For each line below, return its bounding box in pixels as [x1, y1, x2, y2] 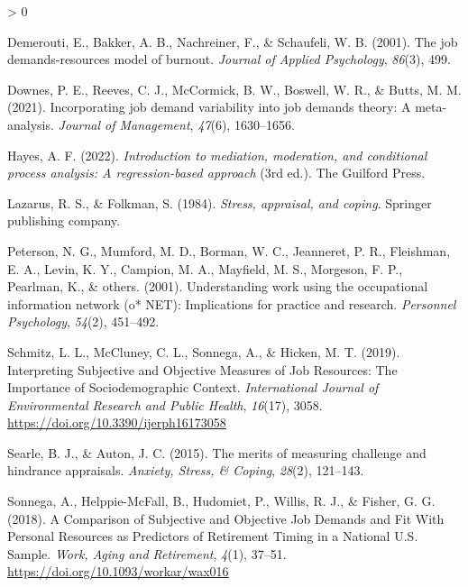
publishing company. [7, 211, 120, 230]
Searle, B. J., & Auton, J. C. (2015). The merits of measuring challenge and [7, 443, 427, 462]
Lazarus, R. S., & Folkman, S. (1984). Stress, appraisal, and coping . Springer [7, 193, 432, 212]
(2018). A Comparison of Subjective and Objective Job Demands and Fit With [7, 509, 445, 527]
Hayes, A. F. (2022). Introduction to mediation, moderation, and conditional [7, 145, 427, 164]
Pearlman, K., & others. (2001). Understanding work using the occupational [7, 277, 428, 296]
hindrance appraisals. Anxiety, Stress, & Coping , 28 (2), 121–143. [7, 461, 364, 480]
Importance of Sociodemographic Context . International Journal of [7, 378, 379, 397]
